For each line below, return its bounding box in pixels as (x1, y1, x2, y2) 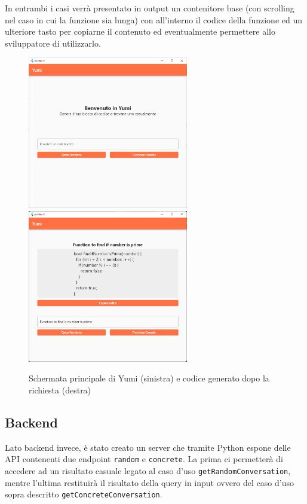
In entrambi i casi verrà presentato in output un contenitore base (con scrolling (5, 2, 294, 14)
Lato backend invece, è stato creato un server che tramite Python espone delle (5, 441, 291, 453)
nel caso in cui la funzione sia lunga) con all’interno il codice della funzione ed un (5, 13, 302, 26)
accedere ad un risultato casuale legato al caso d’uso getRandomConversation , (5, 464, 291, 476)
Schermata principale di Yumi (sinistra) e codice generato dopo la (29, 372, 269, 384)
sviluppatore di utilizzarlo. (5, 36, 101, 49)
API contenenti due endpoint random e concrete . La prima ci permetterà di (5, 453, 283, 465)
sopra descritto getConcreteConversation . (5, 488, 162, 500)
